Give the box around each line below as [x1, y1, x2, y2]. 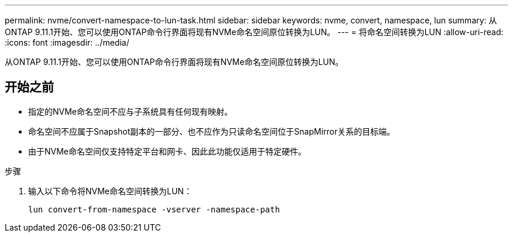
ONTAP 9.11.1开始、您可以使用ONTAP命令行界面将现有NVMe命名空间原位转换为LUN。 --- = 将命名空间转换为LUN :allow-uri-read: [5, 27, 504, 37]
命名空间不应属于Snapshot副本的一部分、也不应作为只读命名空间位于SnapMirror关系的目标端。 [28, 126, 395, 136]
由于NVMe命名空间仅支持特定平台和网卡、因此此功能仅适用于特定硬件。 [28, 146, 307, 156]
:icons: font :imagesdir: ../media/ [5, 37, 129, 47]
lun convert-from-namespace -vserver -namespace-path [28, 204, 280, 214]
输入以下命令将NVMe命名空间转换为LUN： [28, 186, 192, 196]
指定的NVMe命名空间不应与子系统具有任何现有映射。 [28, 106, 233, 116]
